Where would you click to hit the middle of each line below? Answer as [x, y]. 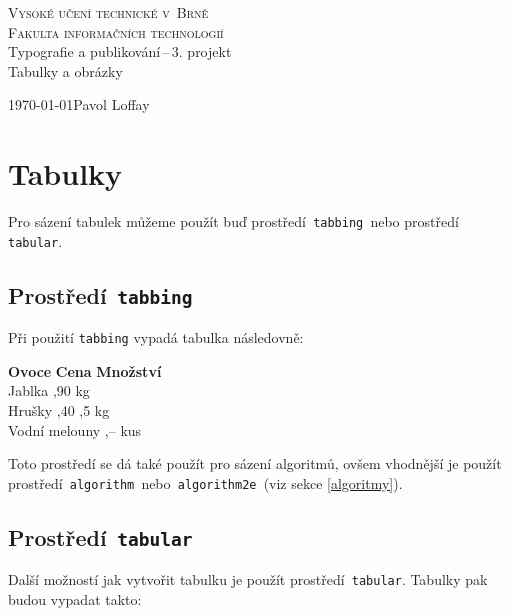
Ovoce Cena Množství [85, 370]
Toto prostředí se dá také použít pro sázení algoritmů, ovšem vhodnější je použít [255, 463]
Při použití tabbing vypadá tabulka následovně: [156, 337]
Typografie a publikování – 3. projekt [120, 51]
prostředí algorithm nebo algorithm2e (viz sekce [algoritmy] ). [205, 482]
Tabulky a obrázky [65, 70]
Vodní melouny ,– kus [75, 429]
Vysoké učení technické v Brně [108, 12]
